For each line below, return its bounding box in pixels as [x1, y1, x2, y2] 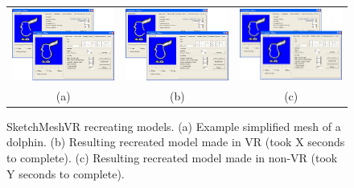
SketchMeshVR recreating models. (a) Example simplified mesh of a [6, 117, 341, 134]
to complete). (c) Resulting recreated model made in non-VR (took [6, 149, 338, 166]
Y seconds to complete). [6, 165, 125, 182]
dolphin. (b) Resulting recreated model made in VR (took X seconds [6, 133, 345, 150]
